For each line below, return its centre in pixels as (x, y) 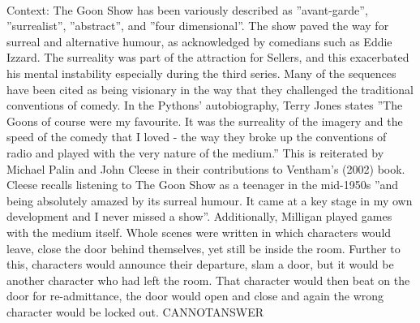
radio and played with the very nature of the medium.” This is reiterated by (195, 152)
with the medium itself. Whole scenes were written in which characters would (199, 232)
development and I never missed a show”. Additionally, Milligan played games (199, 216)
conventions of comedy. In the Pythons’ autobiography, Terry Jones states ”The (205, 105)
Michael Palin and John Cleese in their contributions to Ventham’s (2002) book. (206, 168)
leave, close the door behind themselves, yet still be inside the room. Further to (204, 248)
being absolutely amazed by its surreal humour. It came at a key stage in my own (210, 200)
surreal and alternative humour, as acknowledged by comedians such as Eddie (199, 41)
